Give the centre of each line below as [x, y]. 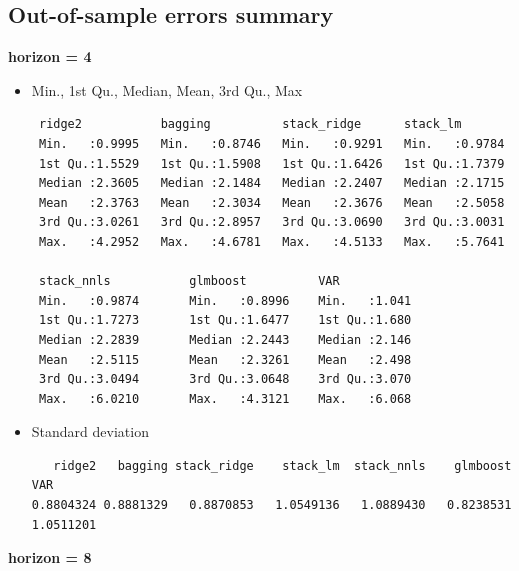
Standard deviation [90, 431]
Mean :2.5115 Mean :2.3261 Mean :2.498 [225, 359]
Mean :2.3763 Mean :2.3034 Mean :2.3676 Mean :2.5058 [271, 202]
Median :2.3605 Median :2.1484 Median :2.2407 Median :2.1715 [271, 183]
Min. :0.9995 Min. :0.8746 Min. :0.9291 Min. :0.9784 [271, 143]
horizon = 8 [50, 557]
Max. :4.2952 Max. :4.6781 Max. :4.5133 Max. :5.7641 [271, 241]
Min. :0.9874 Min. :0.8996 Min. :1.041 [225, 300]
